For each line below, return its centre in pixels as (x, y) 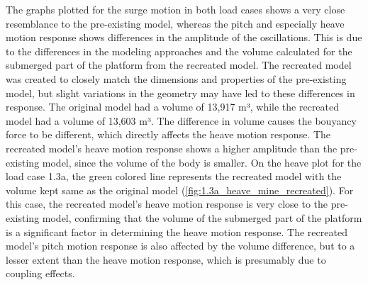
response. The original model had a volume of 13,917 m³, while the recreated (173, 107)
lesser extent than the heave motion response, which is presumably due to (166, 259)
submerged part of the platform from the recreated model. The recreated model (179, 65)
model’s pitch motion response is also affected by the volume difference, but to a (180, 246)
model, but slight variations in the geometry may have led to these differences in (180, 93)
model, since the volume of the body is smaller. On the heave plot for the (202, 162)
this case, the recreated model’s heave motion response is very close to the (167, 204)
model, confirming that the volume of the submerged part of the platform (202, 217)
